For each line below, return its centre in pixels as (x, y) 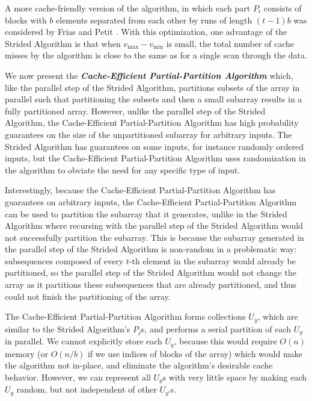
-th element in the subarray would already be (212, 260)
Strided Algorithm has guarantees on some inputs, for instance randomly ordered (154, 146)
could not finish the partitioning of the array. (88, 296)
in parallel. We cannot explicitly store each (84, 341)
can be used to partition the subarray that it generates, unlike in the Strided (146, 213)
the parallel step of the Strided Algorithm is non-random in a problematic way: (151, 249)
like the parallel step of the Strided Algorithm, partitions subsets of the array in (152, 87)
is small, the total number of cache (230, 43)
